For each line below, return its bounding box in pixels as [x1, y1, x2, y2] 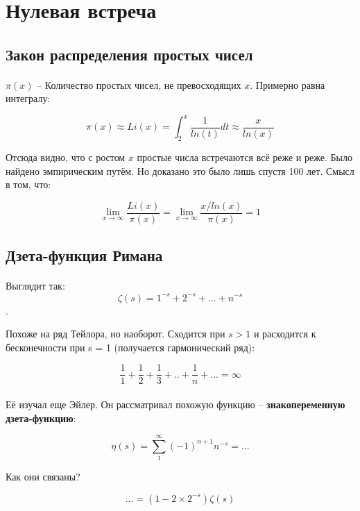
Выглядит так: [6, 278, 65, 293]
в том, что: [6, 177, 51, 192]
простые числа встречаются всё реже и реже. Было [137, 150, 352, 165]
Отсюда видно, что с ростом [6, 150, 126, 165]
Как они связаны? [6, 469, 80, 484]
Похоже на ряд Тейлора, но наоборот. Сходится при [6, 326, 225, 341]
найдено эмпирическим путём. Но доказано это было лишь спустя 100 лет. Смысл [6, 163, 354, 178]
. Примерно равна [250, 77, 325, 92]
